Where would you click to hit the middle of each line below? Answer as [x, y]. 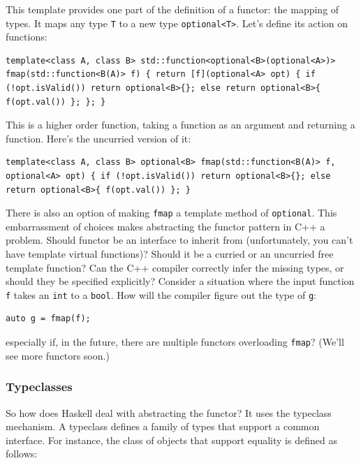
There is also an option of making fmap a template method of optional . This [171, 213]
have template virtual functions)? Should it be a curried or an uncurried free [170, 254]
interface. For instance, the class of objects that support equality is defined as [171, 440]
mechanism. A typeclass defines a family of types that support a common [163, 426]
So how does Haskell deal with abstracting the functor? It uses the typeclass [169, 412]
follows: [22, 454]
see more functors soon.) [58, 355]
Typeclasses [39, 387]
